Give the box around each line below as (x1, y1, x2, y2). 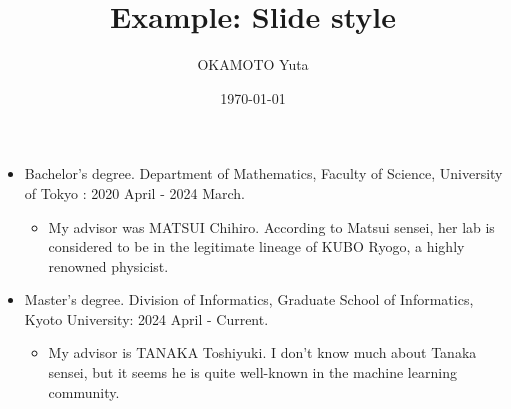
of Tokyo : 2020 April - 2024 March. (24, 182, 245, 203)
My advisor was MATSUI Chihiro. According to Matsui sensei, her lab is (48, 216, 495, 237)
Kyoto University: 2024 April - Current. (24, 308, 269, 329)
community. (48, 381, 120, 402)
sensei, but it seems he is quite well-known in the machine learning (48, 362, 457, 383)
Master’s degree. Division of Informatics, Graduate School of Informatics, (24, 289, 474, 310)
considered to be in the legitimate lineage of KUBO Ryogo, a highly (48, 236, 465, 257)
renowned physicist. (48, 255, 169, 276)
